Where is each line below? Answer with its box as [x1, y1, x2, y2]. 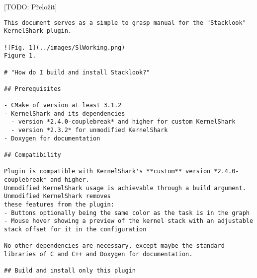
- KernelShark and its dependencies [4, 110, 125, 117]
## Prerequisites [4, 85, 61, 92]
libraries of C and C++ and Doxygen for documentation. [4, 250, 193, 258]
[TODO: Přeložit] [4, 1, 57, 11]
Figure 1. [4, 52, 36, 60]
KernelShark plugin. [4, 27, 72, 35]
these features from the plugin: [4, 201, 114, 208]
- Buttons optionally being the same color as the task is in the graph [4, 209, 250, 216]
